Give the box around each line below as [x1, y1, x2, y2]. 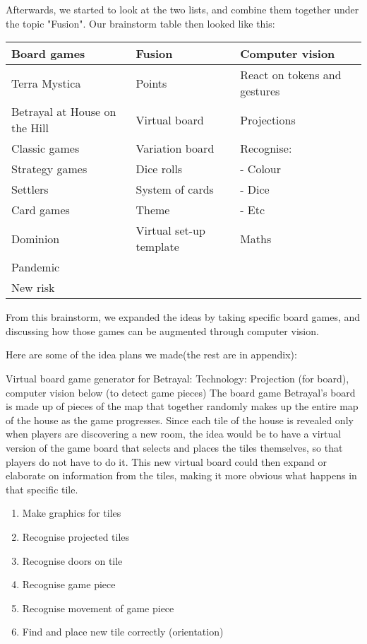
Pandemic [11, 259, 60, 276]
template [136, 238, 179, 255]
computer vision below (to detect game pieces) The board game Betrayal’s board [6, 385, 356, 399]
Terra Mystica [11, 74, 81, 91]
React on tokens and [240, 66, 342, 83]
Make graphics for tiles [22, 505, 121, 520]
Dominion [11, 230, 60, 247]
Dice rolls [136, 160, 183, 177]
